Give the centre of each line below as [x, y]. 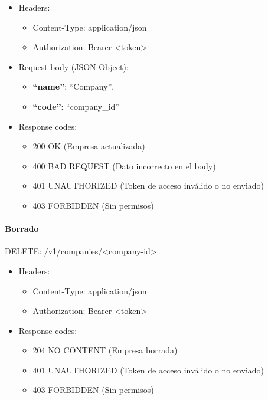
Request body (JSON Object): [73, 66]
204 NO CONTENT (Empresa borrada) [105, 350]
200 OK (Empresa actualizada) [89, 146]
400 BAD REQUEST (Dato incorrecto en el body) [124, 165]
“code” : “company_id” [76, 106]
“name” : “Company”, [73, 86]
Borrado [22, 229]
